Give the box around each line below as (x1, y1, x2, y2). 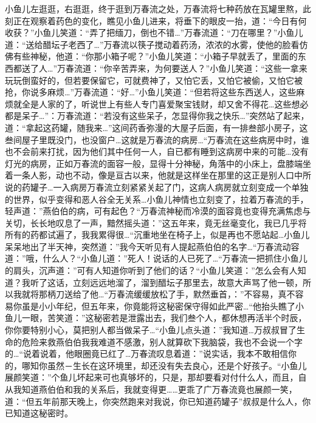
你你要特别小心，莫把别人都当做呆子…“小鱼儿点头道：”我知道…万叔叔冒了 (5, 323, 297, 336)
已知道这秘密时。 (5, 407, 73, 419)
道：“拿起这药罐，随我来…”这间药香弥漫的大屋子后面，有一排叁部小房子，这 (5, 121, 308, 134)
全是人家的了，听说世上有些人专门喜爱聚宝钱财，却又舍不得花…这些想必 (21, 97, 309, 110)
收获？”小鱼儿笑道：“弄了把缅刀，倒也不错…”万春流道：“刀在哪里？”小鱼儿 (5, 26, 303, 39)
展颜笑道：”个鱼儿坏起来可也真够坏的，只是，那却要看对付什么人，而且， (5, 371, 298, 384)
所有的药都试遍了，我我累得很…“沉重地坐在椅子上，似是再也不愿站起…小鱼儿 (5, 228, 310, 241)
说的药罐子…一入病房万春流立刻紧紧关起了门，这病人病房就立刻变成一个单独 (5, 180, 309, 193)
